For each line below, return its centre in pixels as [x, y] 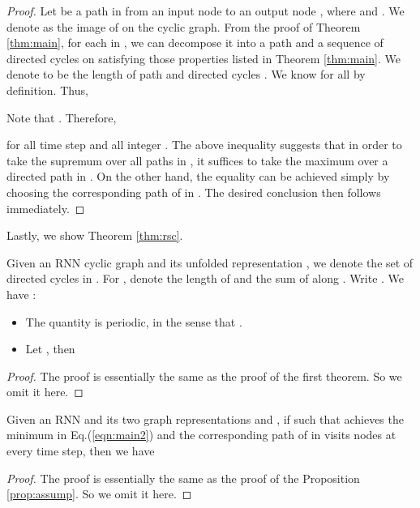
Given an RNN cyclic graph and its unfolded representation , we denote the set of [210, 262]
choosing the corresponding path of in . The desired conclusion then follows [194, 192]
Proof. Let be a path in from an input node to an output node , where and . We [206, 11]
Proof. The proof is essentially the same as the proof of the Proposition [183, 478]
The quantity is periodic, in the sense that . [134, 321]
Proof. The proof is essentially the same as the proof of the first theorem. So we [204, 376]
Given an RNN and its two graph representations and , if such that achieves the [205, 418]
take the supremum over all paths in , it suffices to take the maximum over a [197, 160]
